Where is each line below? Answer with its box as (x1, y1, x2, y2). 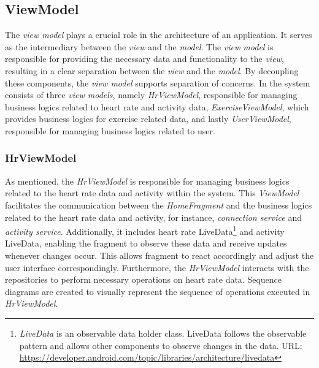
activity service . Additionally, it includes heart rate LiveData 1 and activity (5, 223, 285, 237)
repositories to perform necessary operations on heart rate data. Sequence (5, 273, 282, 286)
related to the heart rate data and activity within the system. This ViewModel (5, 186, 299, 199)
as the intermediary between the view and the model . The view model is (5, 40, 274, 53)
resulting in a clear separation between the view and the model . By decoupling (5, 64, 299, 77)
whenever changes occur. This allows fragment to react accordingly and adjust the (5, 248, 314, 261)
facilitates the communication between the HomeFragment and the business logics (5, 198, 312, 211)
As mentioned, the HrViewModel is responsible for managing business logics (5, 174, 290, 187)
